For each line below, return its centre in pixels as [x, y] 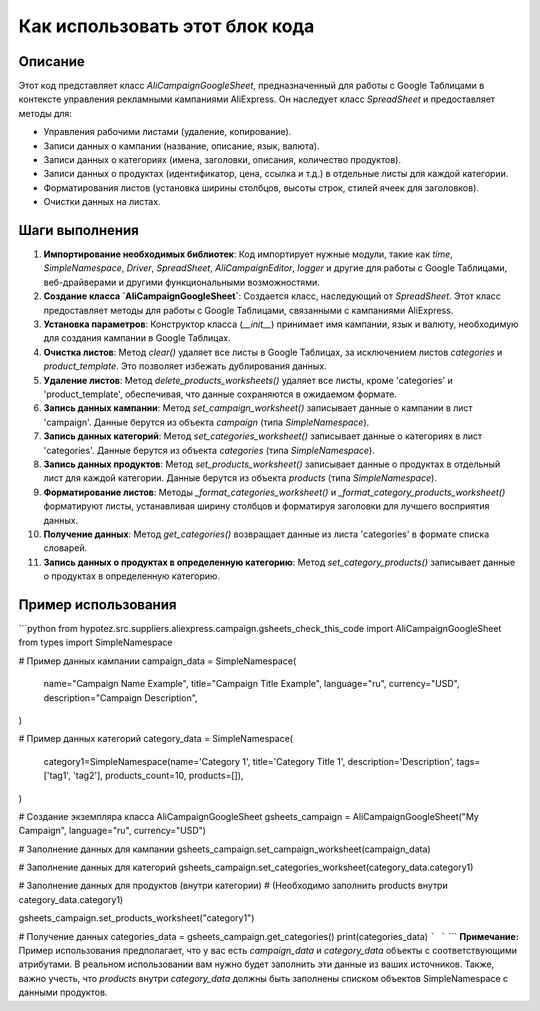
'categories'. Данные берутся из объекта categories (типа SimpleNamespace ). [209, 450]
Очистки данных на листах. [102, 202]
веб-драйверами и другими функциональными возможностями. [181, 282]
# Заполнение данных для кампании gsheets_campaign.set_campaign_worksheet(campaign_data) [224, 849]
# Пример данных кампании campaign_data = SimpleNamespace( [157, 661]
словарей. [65, 548]
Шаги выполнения [78, 230]
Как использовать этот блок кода [166, 26]
